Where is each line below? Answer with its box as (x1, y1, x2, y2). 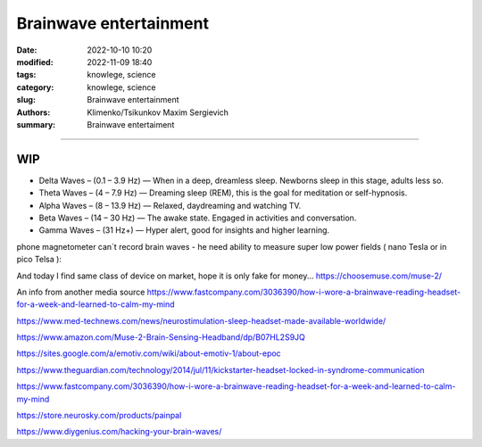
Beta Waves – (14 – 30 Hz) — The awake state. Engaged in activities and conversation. (38, 212, 357, 223)
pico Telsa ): (16, 254, 62, 265)
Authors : (16, 107, 51, 118)
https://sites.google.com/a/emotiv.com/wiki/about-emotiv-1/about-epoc (16, 348, 281, 359)
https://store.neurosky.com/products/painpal (16, 410, 182, 421)
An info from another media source (16, 286, 145, 297)
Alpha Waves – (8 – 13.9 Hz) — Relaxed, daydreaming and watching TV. (38, 200, 302, 211)
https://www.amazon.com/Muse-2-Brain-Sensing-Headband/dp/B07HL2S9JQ (16, 332, 305, 343)
